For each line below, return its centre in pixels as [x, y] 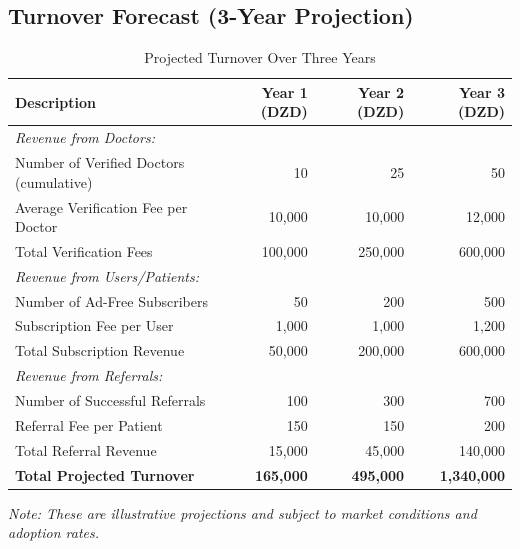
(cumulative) [54, 181]
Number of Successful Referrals [110, 400]
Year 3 [481, 91]
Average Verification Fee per [101, 206]
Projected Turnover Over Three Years [260, 57]
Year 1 [284, 91]
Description [56, 101]
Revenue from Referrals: [89, 375]
